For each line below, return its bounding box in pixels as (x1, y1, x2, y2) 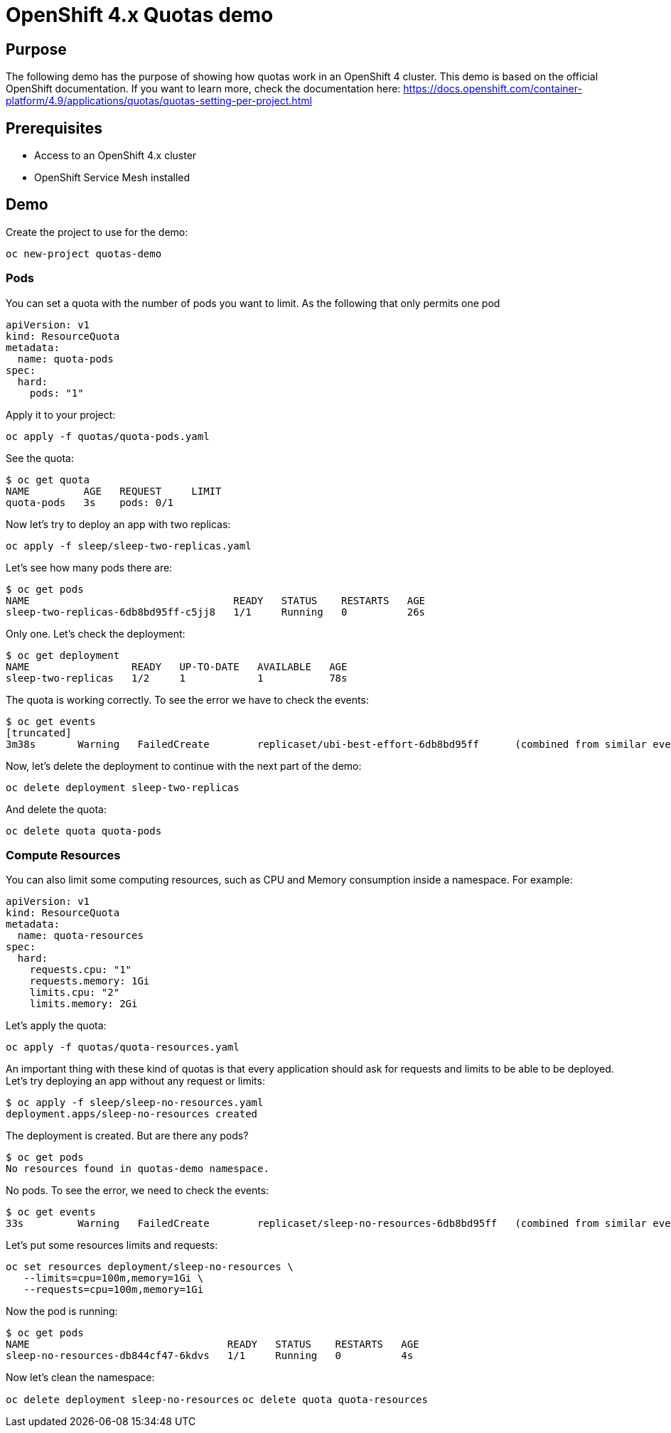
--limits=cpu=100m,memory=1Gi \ (23, 1272, 204, 1284)
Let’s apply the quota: (6, 1019, 107, 1032)
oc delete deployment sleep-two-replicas (6, 781, 240, 793)
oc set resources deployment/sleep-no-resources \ (6, 1261, 294, 1273)
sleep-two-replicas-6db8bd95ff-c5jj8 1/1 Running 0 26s (6, 606, 426, 618)
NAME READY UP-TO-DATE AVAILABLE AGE (6, 660, 348, 672)
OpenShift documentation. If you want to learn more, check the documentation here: (6, 82, 401, 95)
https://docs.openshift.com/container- (403, 82, 582, 95)
